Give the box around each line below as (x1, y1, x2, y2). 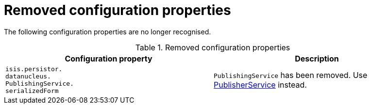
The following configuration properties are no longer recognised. (4, 27, 211, 36)
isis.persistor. (5, 65, 63, 73)
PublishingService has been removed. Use (214, 70, 368, 80)
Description (295, 53, 339, 63)
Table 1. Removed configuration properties (135, 42, 290, 52)
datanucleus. (5, 72, 51, 80)
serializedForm (5, 87, 59, 94)
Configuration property (65, 53, 152, 63)
